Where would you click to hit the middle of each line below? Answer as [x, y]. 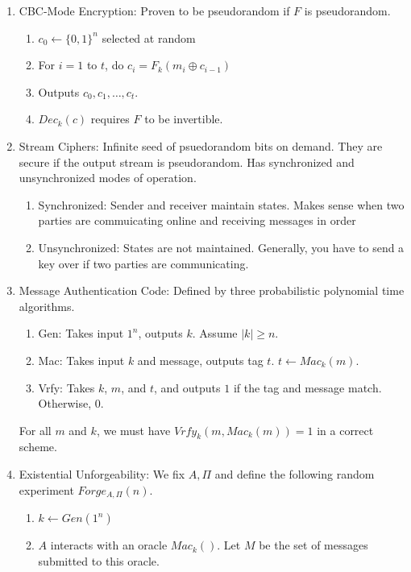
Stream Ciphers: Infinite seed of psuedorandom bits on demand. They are [201, 145]
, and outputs [187, 387]
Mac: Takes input [81, 360]
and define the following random [295, 474]
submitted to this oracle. [99, 560]
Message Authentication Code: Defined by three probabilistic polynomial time [212, 290]
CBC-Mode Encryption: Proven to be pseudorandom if [154, 10]
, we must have [133, 430]
